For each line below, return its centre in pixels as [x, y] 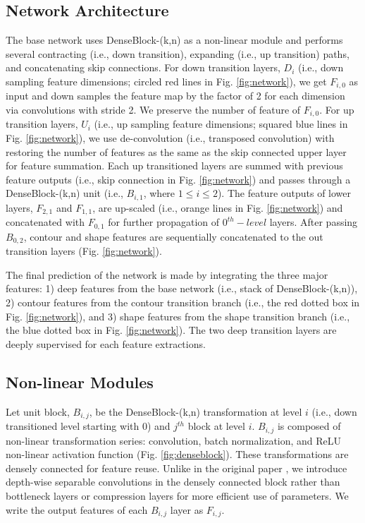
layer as [187, 509]
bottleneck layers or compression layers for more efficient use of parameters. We [177, 495]
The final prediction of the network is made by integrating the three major [167, 274]
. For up [337, 110]
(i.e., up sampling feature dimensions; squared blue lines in [221, 124]
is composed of [309, 426]
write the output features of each [77, 509]
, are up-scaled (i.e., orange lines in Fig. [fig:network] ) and [218, 207]
